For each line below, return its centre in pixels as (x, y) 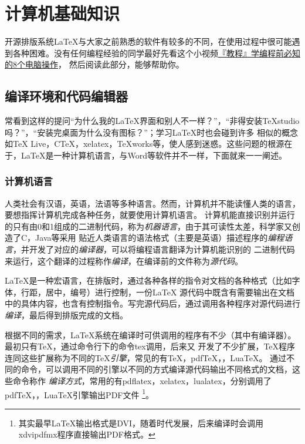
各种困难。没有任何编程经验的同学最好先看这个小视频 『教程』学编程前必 (152, 53)
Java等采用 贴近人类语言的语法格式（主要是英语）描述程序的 (152, 238)
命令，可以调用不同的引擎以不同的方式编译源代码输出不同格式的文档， (156, 369)
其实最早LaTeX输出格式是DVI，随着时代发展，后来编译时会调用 (141, 423)
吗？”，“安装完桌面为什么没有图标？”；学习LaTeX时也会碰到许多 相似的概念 (151, 132)
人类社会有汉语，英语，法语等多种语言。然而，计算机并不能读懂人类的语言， (152, 203)
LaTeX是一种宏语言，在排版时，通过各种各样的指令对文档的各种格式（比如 (148, 280)
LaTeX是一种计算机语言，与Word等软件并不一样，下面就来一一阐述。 (154, 155)
